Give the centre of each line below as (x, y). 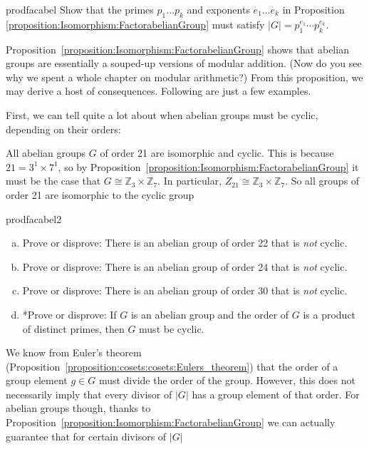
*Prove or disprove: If (69, 314)
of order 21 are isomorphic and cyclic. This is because (217, 153)
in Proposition (313, 9)
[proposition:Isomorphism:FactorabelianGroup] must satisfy (135, 24)
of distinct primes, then (73, 328)
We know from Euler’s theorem (74, 352)
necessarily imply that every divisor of (89, 394)
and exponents (218, 9)
